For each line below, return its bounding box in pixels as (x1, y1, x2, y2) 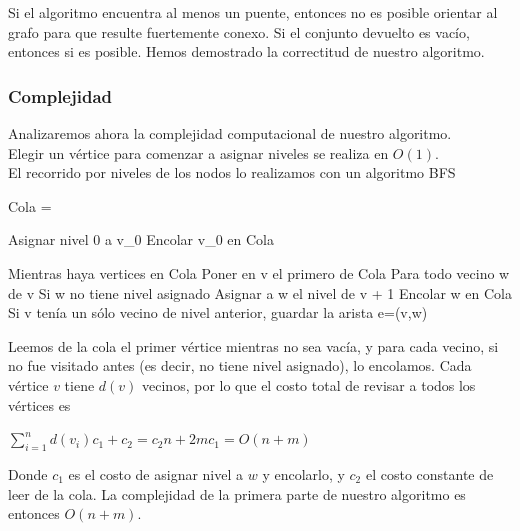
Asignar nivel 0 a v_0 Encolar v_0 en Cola (8, 229, 274, 250)
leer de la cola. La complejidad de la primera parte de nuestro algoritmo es (8, 483, 466, 504)
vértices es (8, 394, 71, 415)
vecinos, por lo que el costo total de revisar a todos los (142, 374, 476, 395)
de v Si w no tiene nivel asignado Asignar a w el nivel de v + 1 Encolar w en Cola (8, 282, 513, 303)
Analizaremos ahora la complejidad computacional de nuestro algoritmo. (8, 123, 452, 143)
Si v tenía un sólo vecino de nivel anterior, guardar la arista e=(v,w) (8, 302, 428, 323)
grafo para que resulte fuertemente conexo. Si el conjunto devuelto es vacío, (8, 21, 470, 42)
